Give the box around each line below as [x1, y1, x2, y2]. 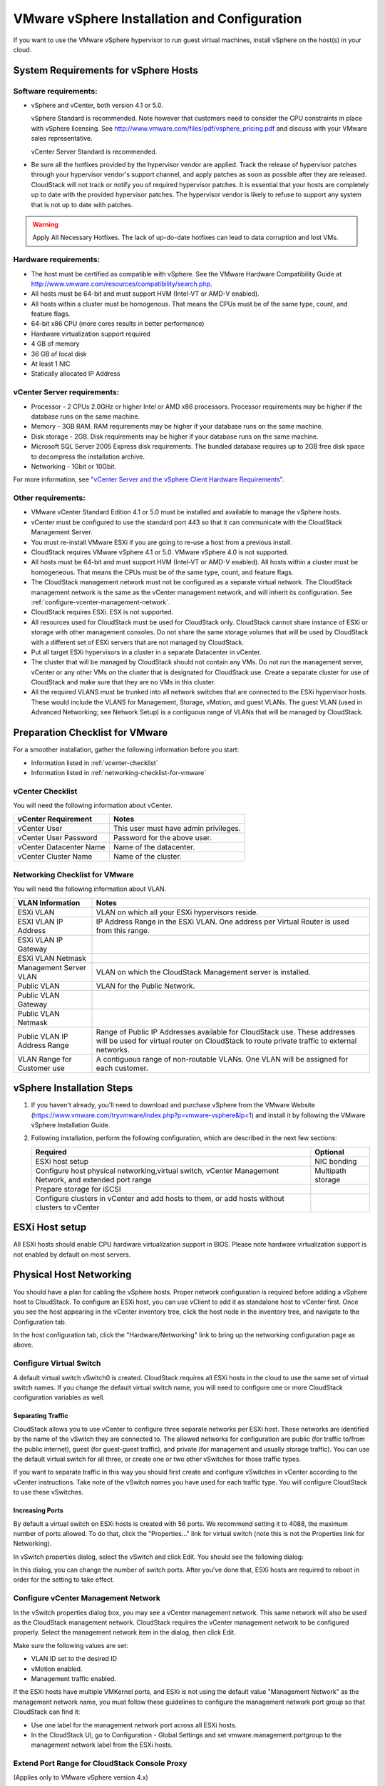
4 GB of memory [31, 339, 80, 348]
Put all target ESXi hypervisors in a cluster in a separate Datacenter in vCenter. [31, 647, 262, 657]
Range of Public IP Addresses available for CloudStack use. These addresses [96, 1027, 356, 1037]
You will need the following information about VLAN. [13, 884, 167, 893]
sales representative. [31, 134, 93, 143]
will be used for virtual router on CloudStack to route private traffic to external [96, 1036, 357, 1046]
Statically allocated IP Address [31, 369, 120, 378]
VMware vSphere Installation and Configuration [13, 11, 302, 26]
